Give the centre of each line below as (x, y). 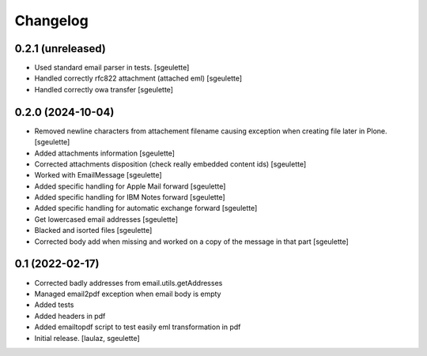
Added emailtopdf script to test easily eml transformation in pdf (138, 327)
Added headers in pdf (70, 316)
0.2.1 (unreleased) (60, 49)
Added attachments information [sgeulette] (105, 153)
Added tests (54, 305)
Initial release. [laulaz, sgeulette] (87, 338)
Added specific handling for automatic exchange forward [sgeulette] (146, 208)
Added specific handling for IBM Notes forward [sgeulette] (130, 197)
